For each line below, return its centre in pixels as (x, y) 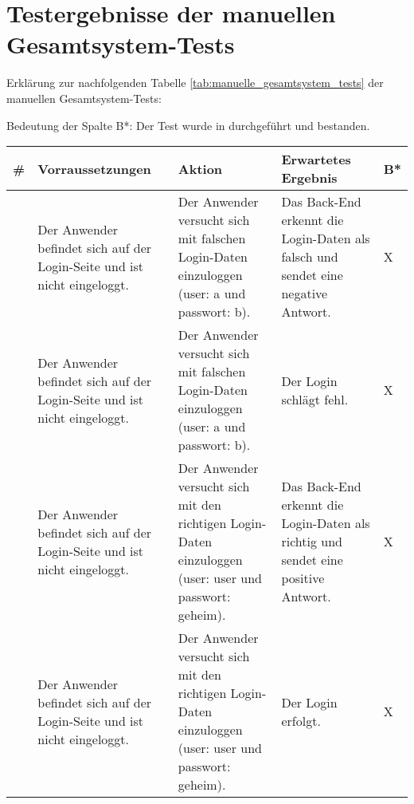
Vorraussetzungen (94, 168)
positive (303, 578)
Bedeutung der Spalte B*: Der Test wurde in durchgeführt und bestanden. (188, 125)
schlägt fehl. (315, 399)
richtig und (312, 542)
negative (305, 294)
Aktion (200, 168)
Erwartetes (316, 160)
